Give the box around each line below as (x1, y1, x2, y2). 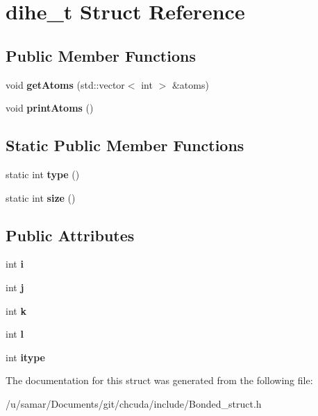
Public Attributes (6, 224, 135, 245)
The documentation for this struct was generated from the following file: (6, 373, 313, 388)
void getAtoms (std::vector (6, 77, 125, 92)
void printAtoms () (6, 101, 94, 115)
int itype (6, 349, 45, 364)
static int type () (6, 166, 80, 181)
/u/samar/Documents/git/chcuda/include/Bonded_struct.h (6, 396, 262, 410)
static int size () (6, 190, 76, 205)
